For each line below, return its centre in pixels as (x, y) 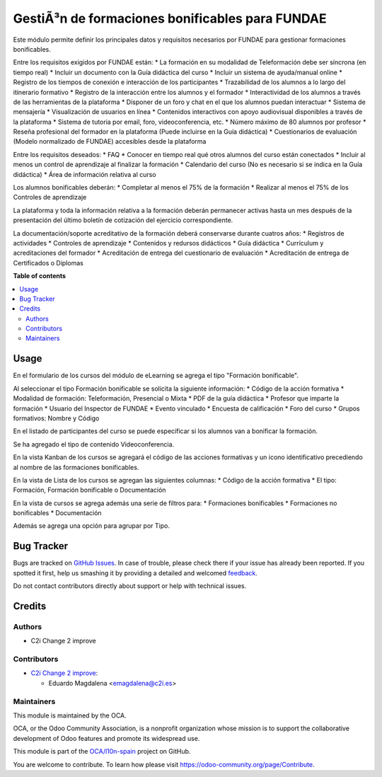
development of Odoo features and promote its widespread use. (106, 738)
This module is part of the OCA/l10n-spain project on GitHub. (102, 752)
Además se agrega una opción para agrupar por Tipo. (91, 526)
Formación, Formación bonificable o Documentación (89, 490)
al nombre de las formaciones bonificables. (76, 467)
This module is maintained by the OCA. (70, 715)
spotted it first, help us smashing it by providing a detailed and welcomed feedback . (135, 572)
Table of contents (40, 276)
